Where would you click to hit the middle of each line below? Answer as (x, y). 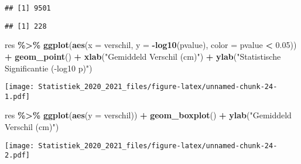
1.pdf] (17, 96)
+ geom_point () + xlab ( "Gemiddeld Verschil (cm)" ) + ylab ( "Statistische (143, 56)
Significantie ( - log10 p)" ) (49, 68)
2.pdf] (17, 156)
